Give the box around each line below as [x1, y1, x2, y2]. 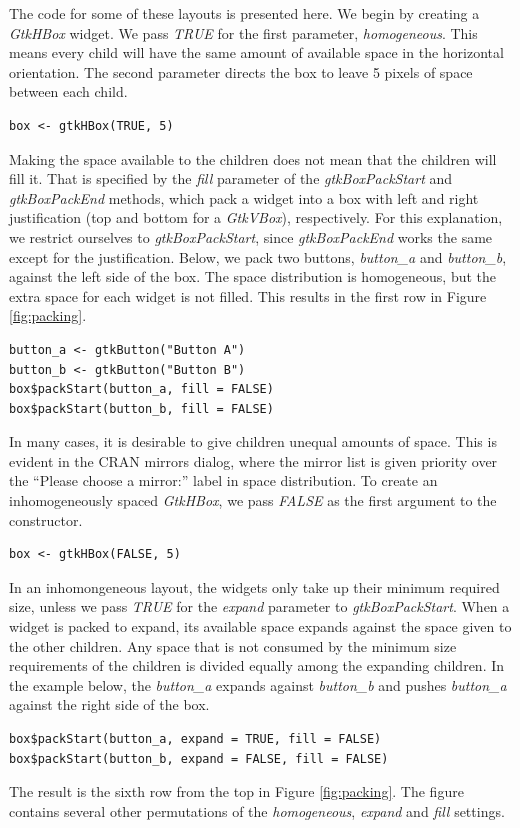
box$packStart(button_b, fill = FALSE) [9, 401, 274, 416]
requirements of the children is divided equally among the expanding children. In [9, 655, 505, 676]
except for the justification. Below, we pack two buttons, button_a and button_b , [9, 246, 507, 267]
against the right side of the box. [9, 694, 210, 715]
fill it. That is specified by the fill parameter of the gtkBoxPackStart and [9, 168, 453, 189]
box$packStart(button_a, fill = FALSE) [9, 382, 274, 397]
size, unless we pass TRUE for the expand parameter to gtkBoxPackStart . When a [9, 596, 510, 617]
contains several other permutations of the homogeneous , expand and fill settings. [9, 800, 505, 821]
